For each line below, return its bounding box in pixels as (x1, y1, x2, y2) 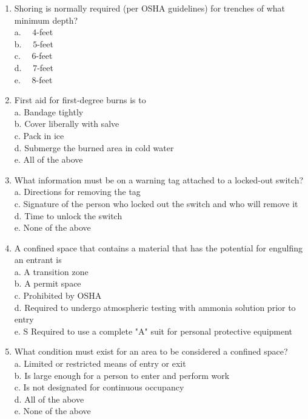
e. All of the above (14, 153, 83, 166)
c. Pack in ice (14, 129, 64, 141)
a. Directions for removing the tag (14, 185, 141, 198)
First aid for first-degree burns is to (14, 94, 146, 106)
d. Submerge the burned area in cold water (14, 141, 174, 154)
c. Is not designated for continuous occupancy (14, 381, 184, 393)
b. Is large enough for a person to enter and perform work (14, 369, 230, 381)
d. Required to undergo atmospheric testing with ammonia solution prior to (14, 301, 296, 313)
